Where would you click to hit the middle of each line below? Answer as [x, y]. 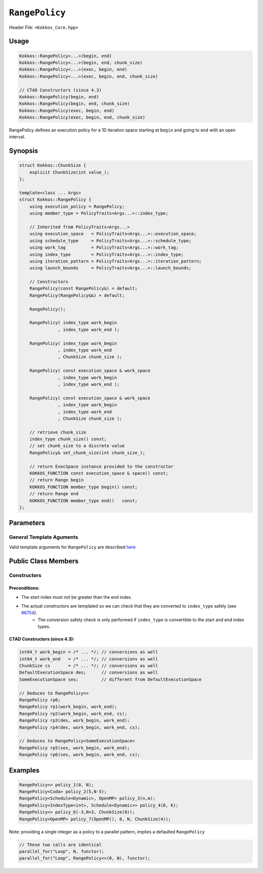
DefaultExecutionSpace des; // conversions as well [89, 673]
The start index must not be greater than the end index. [77, 597]
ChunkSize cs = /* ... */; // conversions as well [89, 666]
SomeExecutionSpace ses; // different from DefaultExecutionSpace [111, 679]
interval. [17, 137]
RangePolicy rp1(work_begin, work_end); [68, 707]
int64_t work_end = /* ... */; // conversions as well [89, 659]
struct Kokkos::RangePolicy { [55, 200]
